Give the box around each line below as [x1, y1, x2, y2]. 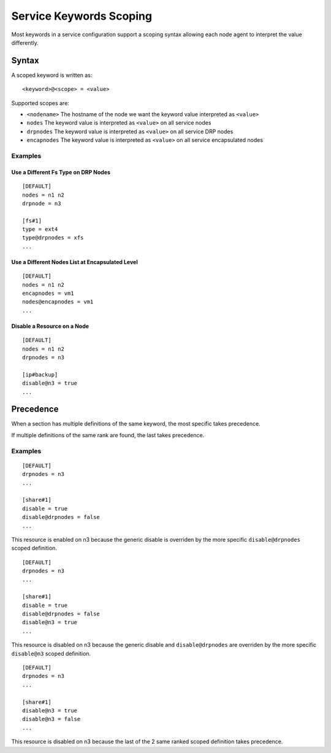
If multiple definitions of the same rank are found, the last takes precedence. [11, 431, 205, 439]
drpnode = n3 [22, 200, 61, 207]
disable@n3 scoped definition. [11, 650, 91, 657]
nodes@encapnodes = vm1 [22, 298, 94, 305]
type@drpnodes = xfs [22, 234, 84, 241]
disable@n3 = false [22, 716, 81, 723]
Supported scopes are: [11, 99, 70, 107]
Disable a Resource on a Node [11, 322, 89, 330]
